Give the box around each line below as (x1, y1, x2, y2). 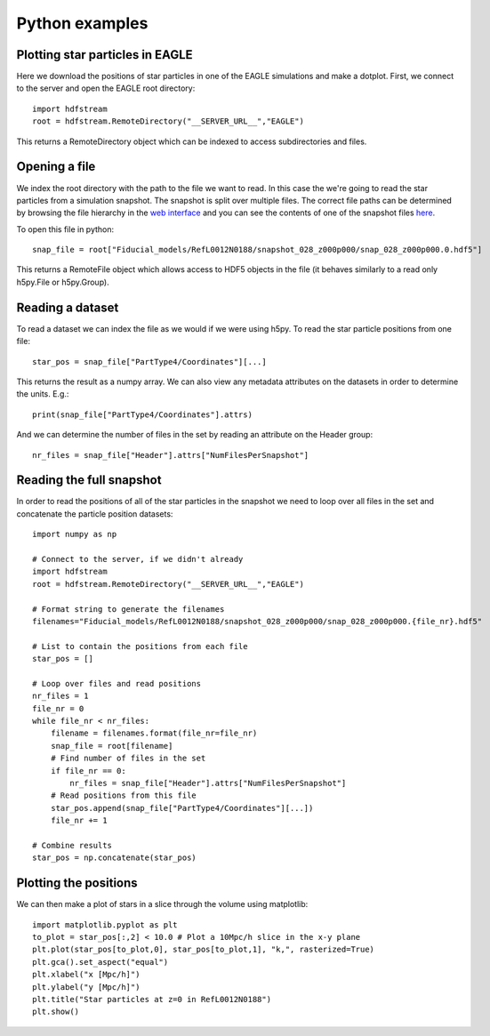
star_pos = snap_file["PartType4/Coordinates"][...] (32, 357, 267, 366)
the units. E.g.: (16, 389, 69, 399)
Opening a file (16, 159, 96, 174)
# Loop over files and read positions (32, 679, 202, 688)
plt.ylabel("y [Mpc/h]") (32, 982, 141, 992)
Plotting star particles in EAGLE (16, 47, 193, 62)
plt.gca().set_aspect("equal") (32, 957, 169, 967)
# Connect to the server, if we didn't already (32, 554, 244, 564)
